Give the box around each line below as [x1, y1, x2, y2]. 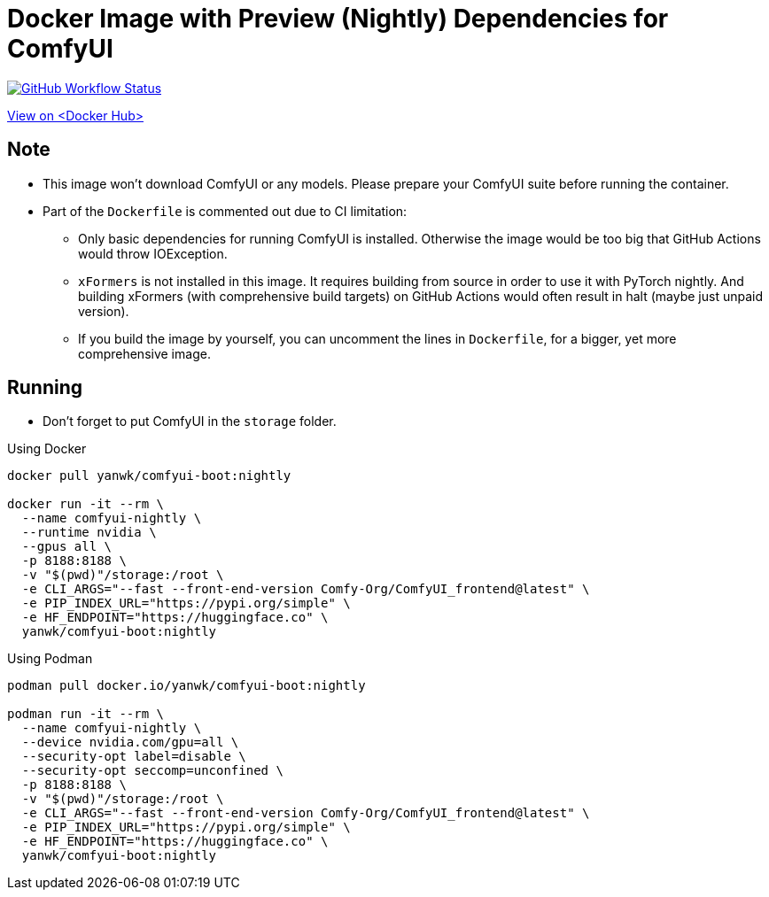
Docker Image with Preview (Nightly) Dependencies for [7, 4, 669, 34]
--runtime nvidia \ [21, 525, 157, 540]
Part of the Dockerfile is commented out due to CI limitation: [43, 203, 408, 219]
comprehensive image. [78, 345, 211, 361]
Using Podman [7, 651, 93, 667]
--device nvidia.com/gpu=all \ [21, 735, 239, 750]
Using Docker [7, 441, 87, 457]
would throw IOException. [78, 245, 228, 261]
